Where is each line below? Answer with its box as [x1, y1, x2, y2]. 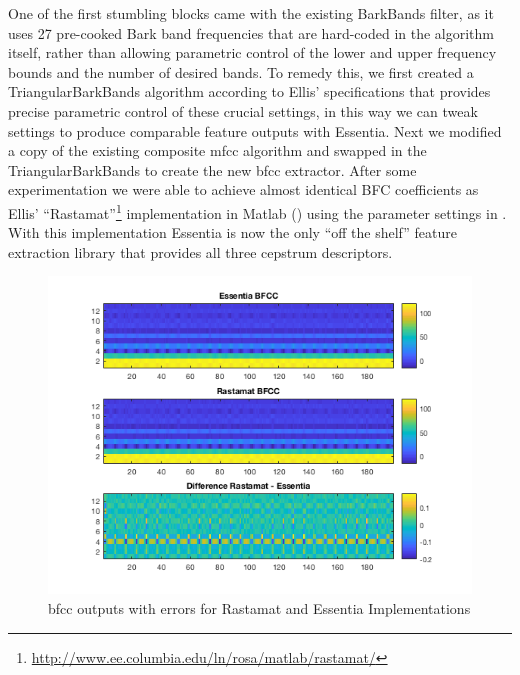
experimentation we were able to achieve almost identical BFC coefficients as [8, 179, 479, 200]
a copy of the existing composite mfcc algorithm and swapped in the [8, 140, 427, 161]
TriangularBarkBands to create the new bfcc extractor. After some [8, 159, 417, 180]
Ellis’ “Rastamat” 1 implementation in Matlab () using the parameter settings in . [8, 199, 507, 223]
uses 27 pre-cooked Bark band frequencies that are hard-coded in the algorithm [8, 22, 494, 43]
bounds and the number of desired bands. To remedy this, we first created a [8, 61, 474, 82]
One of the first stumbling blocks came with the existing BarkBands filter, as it [8, 3, 494, 23]
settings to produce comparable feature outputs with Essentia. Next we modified [8, 120, 502, 141]
